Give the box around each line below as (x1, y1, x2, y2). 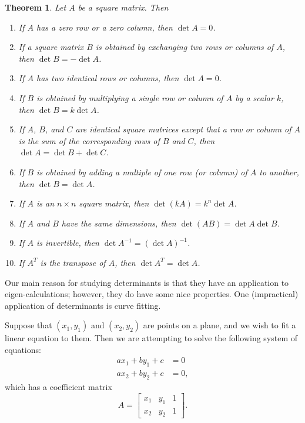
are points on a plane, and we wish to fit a (143, 319, 296, 331)
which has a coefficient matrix (5, 381, 112, 393)
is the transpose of (40, 256, 106, 268)
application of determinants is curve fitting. (5, 299, 161, 311)
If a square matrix (18, 41, 84, 53)
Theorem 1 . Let (5, 1, 66, 13)
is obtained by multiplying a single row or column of (36, 91, 223, 104)
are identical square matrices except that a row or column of (75, 123, 291, 135)
